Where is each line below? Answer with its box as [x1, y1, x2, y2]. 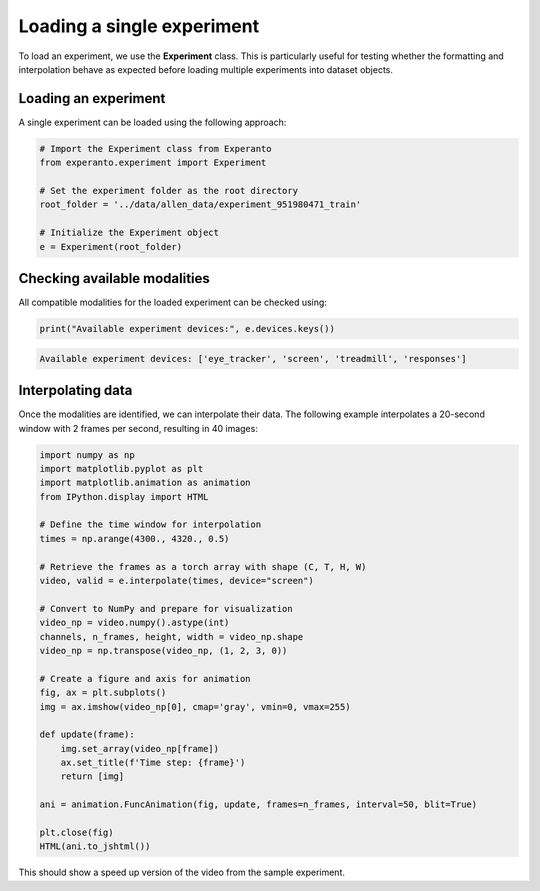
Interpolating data [18, 382, 133, 399]
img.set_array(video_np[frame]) [60, 743, 220, 754]
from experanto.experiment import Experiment [39, 157, 267, 169]
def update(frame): [39, 729, 135, 740]
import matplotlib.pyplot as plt [39, 463, 204, 474]
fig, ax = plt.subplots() [39, 687, 167, 699]
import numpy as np [39, 449, 135, 460]
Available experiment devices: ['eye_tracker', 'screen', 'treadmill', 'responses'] [39, 353, 467, 364]
